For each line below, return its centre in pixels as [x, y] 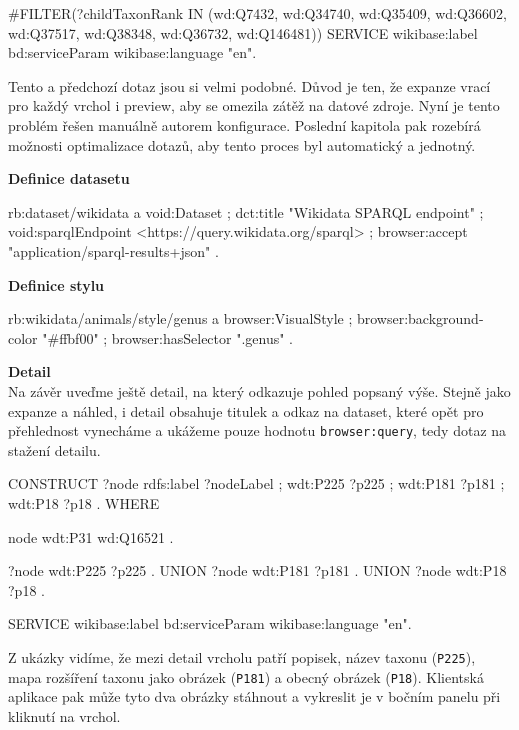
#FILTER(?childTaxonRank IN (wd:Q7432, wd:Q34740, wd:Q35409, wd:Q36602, [257, 13]
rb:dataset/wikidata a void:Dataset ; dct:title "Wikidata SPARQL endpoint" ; [246, 211]
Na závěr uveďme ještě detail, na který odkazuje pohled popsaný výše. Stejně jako [259, 390]
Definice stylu [56, 284]
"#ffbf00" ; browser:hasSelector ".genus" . [167, 337]
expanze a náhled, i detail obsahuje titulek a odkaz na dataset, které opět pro [246, 410]
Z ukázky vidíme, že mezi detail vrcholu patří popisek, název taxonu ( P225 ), [242, 656]
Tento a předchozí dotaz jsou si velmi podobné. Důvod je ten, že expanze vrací [249, 85]
